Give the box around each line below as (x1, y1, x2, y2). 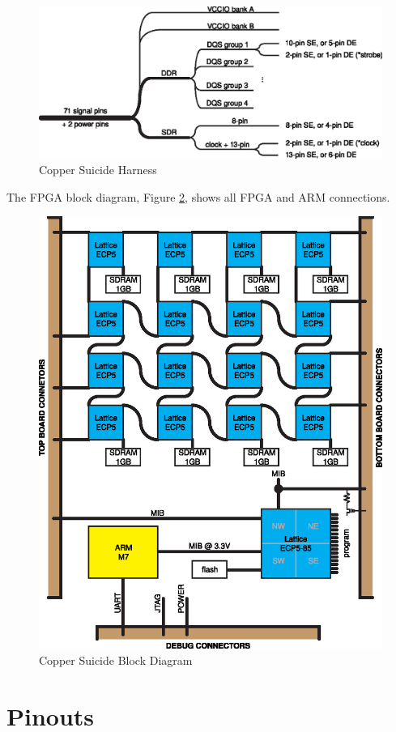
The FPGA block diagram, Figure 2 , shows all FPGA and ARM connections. (6, 188, 390, 205)
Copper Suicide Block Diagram (39, 651, 193, 668)
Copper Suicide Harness (39, 161, 157, 178)
